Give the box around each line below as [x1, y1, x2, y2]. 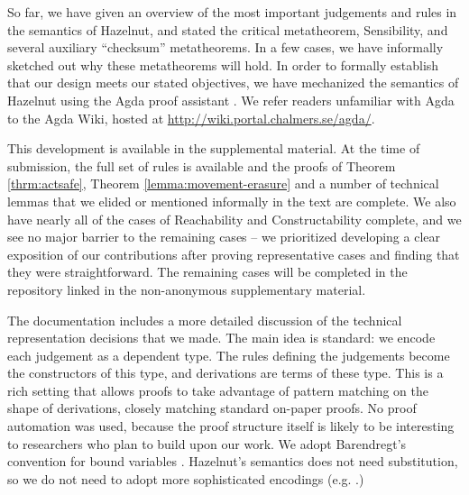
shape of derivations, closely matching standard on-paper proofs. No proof [7, 399, 417, 417]
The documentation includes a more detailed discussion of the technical [7, 310, 402, 329]
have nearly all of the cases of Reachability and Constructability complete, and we [7, 209, 462, 228]
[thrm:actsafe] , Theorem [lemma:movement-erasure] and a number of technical [7, 174, 439, 193]
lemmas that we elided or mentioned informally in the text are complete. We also [7, 191, 456, 210]
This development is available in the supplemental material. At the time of [7, 139, 420, 158]
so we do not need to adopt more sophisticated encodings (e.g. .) [7, 469, 364, 488]
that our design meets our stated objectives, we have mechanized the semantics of [7, 73, 459, 92]
